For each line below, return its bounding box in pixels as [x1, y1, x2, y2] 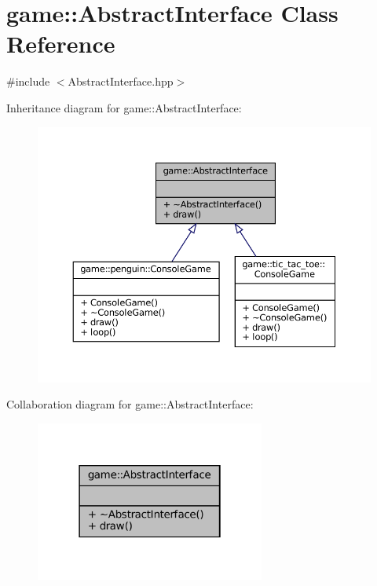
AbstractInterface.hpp [68, 73, 174, 90]
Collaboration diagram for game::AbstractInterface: [6, 396, 254, 412]
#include [6, 73, 50, 90]
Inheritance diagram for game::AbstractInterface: [6, 99, 242, 115]
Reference [6, 27, 115, 60]
